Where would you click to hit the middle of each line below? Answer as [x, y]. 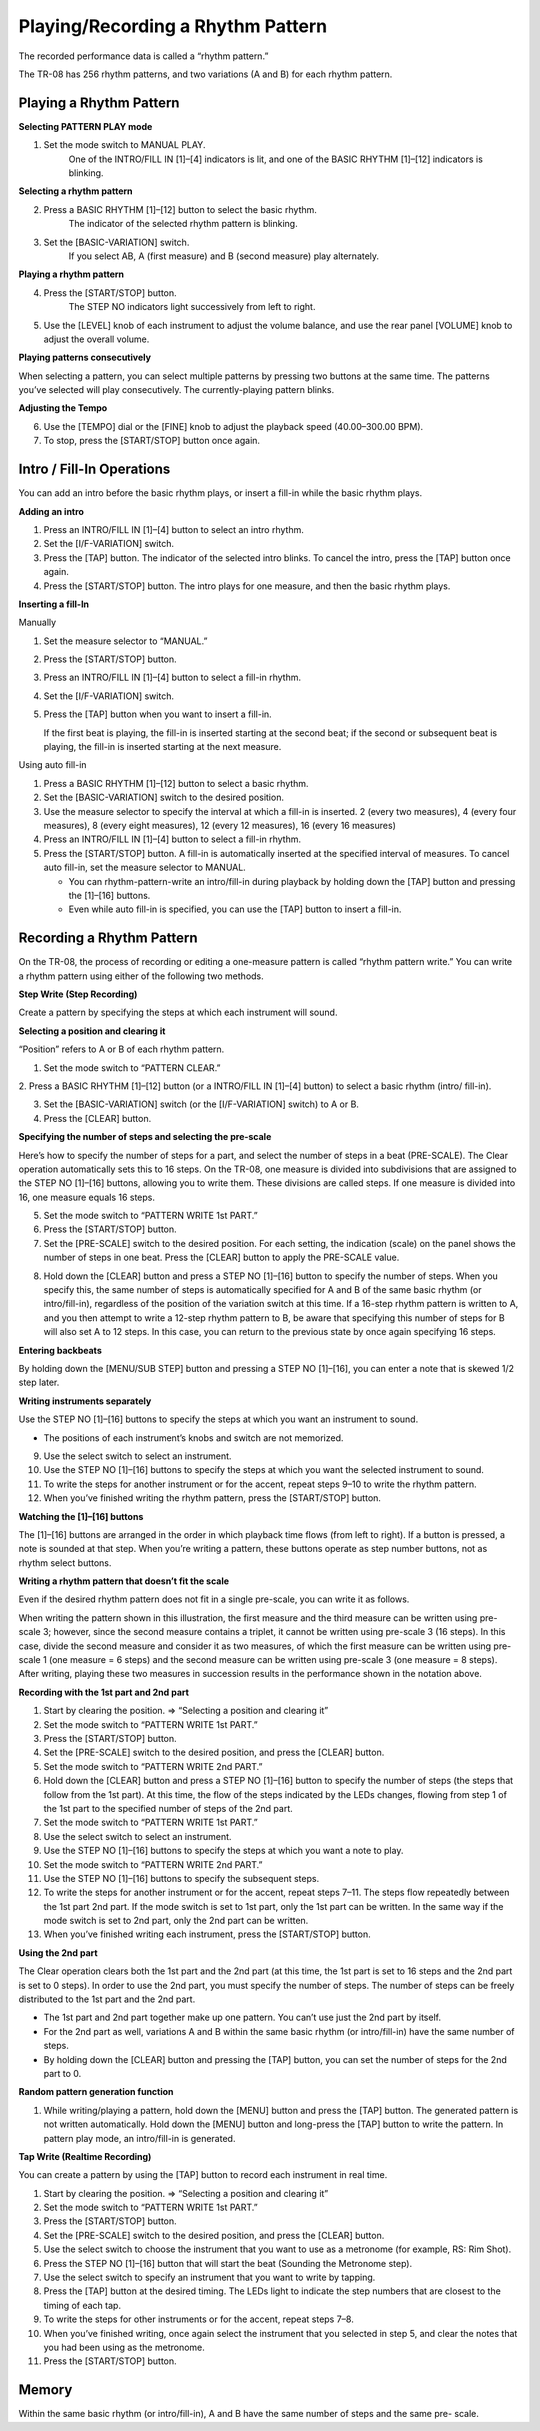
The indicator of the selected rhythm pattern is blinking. [183, 224]
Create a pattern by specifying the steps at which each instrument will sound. [178, 1012]
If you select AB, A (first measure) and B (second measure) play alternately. [224, 256]
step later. [39, 1382]
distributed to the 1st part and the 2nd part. [107, 1999]
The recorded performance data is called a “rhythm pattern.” [143, 56]
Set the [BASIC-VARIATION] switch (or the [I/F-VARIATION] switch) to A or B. [201, 1104]
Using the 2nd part [58, 1952]
